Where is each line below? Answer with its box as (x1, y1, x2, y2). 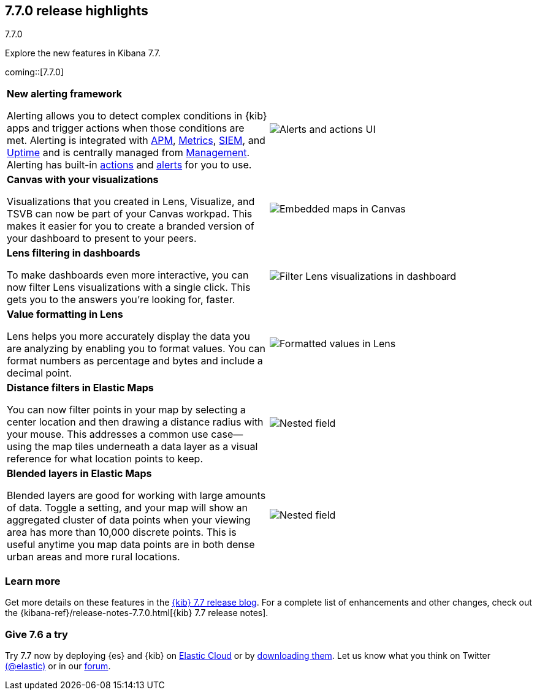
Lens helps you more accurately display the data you (7, 330, 251, 343)
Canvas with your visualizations (7, 173, 159, 186)
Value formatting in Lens (7, 308, 123, 321)
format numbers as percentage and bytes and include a (7, 355, 263, 367)
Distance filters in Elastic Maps (7, 381, 154, 394)
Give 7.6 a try (5, 628, 68, 641)
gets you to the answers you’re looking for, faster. (7, 293, 235, 306)
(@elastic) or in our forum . (5, 660, 111, 671)
